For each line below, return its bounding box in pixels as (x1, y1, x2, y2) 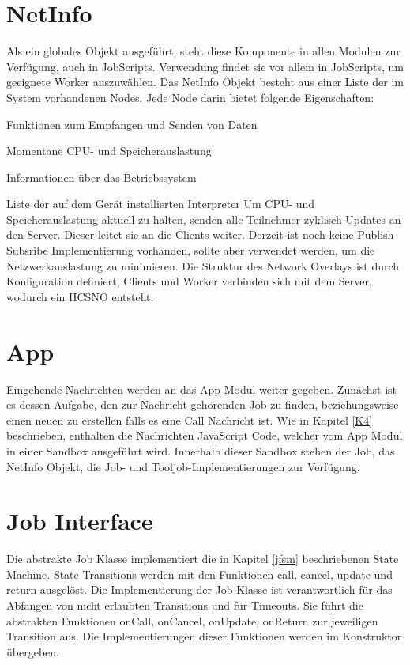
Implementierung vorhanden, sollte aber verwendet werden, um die (51, 242, 375, 259)
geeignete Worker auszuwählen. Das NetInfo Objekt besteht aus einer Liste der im (6, 74, 404, 90)
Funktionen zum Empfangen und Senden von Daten (6, 115, 258, 132)
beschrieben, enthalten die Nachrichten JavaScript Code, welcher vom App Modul (6, 427, 403, 444)
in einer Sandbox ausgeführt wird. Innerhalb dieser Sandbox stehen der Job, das (6, 442, 395, 459)
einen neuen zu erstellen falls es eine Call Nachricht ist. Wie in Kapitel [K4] (6, 411, 373, 428)
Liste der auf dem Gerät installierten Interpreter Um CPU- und (6, 195, 315, 212)
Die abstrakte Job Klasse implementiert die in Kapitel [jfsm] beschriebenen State (6, 550, 399, 567)
